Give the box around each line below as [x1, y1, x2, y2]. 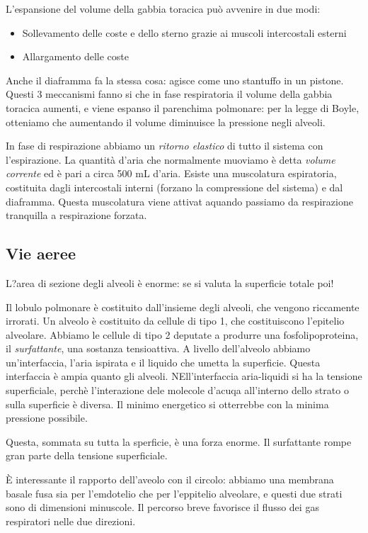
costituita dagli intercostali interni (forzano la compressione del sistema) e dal [6, 179, 343, 194]
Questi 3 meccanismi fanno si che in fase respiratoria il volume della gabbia [6, 86, 333, 101]
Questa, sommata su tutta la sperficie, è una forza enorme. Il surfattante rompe [6, 434, 352, 449]
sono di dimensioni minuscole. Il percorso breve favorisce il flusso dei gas [6, 500, 319, 515]
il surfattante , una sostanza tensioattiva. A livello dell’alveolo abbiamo [6, 341, 311, 356]
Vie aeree [6, 242, 76, 264]
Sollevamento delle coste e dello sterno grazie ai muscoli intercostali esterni [22, 25, 347, 40]
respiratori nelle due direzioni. [6, 513, 136, 528]
